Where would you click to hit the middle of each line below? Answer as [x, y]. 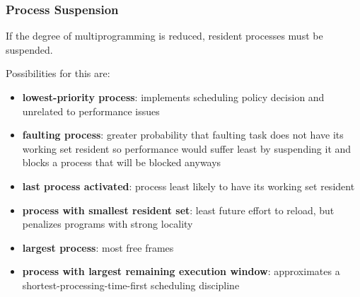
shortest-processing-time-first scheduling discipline [131, 285]
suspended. [29, 49]
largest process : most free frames [98, 247]
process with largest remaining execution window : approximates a [181, 271]
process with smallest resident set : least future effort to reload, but [178, 210]
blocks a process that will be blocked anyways [122, 162]
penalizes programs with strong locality [108, 224]
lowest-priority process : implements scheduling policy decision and [173, 97]
